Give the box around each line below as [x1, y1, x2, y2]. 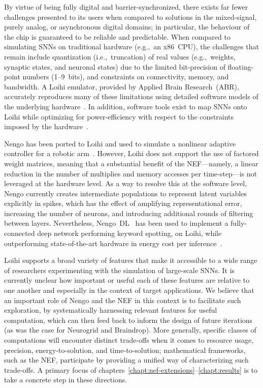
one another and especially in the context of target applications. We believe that [4, 285, 254, 295]
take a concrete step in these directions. [4, 374, 127, 385]
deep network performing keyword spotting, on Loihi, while [37, 228, 222, 238]
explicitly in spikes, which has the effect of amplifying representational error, [4, 198, 242, 208]
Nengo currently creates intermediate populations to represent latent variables [4, 188, 247, 198]
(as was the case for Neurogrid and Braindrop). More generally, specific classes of [4, 324, 256, 335]
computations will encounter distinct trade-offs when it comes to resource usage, [4, 335, 254, 345]
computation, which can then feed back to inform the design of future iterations [4, 314, 253, 325]
